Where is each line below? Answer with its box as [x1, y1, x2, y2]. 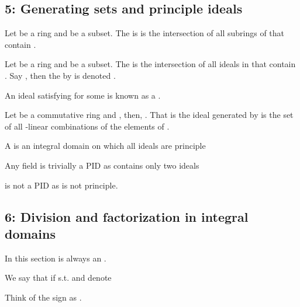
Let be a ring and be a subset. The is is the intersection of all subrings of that [5, 27, 285, 39]
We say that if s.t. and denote [5, 271, 112, 284]
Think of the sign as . [5, 291, 82, 303]
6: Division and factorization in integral [5, 207, 249, 225]
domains [5, 224, 56, 242]
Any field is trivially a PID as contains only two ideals [5, 159, 199, 171]
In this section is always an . [5, 252, 106, 264]
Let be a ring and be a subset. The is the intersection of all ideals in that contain [5, 58, 296, 70]
